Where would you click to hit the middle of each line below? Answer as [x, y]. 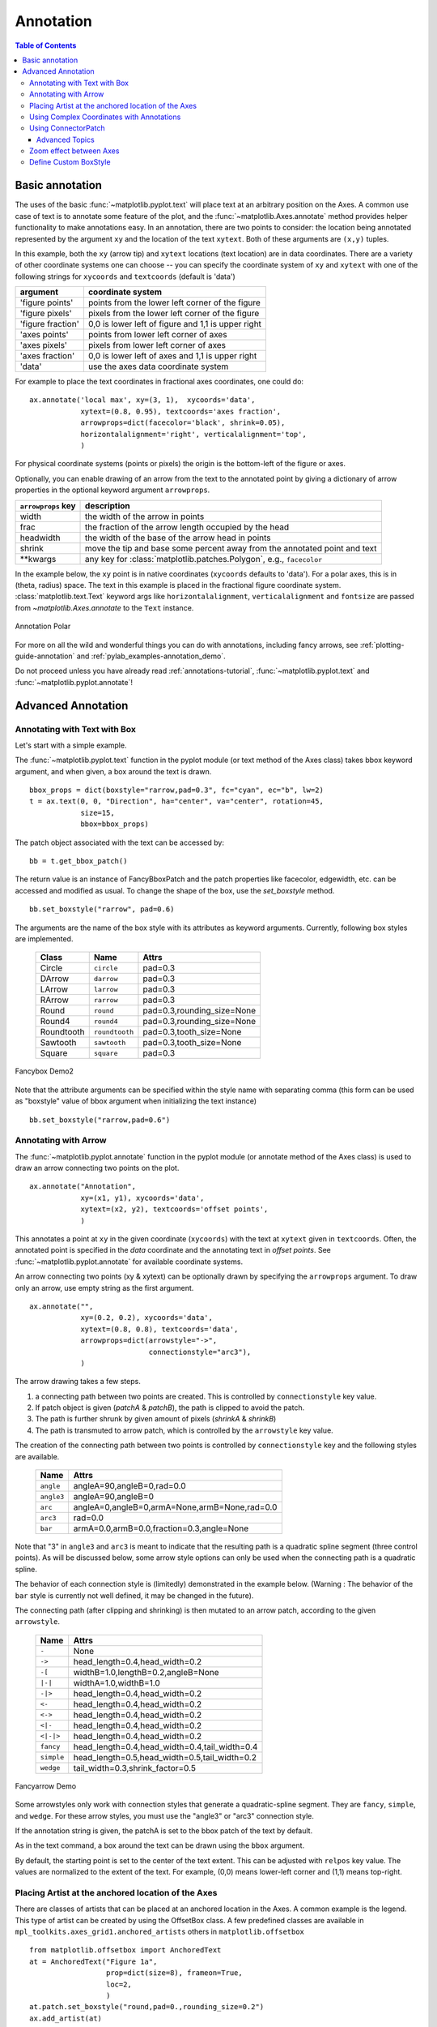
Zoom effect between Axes [74, 151]
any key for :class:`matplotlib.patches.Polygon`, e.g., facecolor [204, 559]
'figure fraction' [50, 324]
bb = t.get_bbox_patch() [78, 861]
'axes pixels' [44, 345]
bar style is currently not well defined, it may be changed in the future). [134, 1595]
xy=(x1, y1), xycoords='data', [142, 1198]
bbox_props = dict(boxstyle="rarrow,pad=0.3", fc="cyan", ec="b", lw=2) [176, 790]
